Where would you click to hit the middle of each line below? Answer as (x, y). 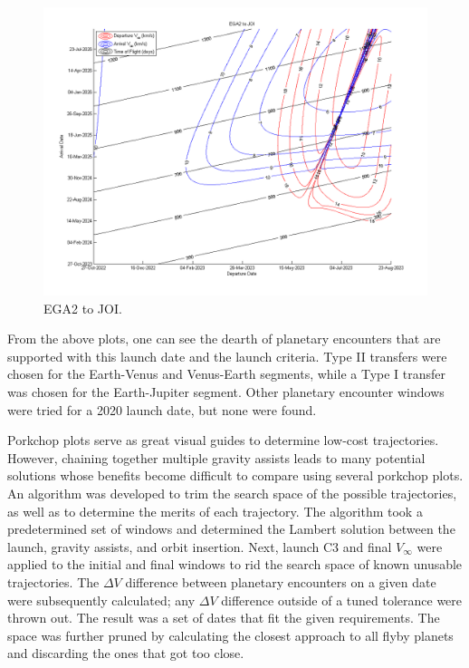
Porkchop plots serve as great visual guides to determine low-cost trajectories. (223, 440)
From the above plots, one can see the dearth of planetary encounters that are (224, 339)
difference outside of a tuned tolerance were (342, 600)
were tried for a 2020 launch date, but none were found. (162, 409)
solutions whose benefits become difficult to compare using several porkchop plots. (235, 475)
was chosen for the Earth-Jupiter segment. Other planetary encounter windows (226, 391)
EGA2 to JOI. (83, 308)
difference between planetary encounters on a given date (281, 581)
